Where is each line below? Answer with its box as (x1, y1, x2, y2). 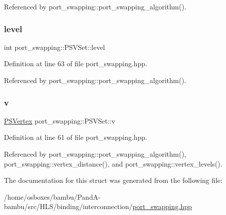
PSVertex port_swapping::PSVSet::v (4, 115, 115, 126)
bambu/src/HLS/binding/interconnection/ (4, 201, 133, 212)
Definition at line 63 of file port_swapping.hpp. (4, 58, 148, 69)
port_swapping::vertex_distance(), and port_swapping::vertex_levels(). (4, 158, 223, 169)
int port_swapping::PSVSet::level (4, 42, 105, 52)
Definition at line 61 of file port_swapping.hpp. (4, 132, 148, 142)
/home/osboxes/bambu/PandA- (4, 191, 101, 202)
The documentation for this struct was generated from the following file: (4, 175, 223, 185)
